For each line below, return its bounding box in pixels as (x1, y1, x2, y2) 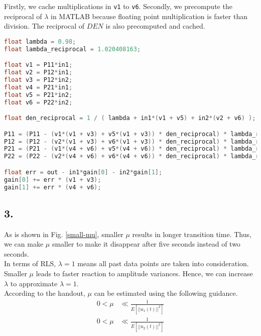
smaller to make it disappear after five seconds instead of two (52, 239, 240, 249)
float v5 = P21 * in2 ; (4, 91, 73, 98)
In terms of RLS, (4, 258, 56, 269)
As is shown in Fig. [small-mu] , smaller (4, 229, 123, 239)
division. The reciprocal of (4, 21, 85, 31)
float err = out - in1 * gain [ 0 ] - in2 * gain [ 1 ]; (4, 168, 163, 176)
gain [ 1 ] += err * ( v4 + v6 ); (4, 183, 101, 191)
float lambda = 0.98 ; (4, 38, 76, 45)
